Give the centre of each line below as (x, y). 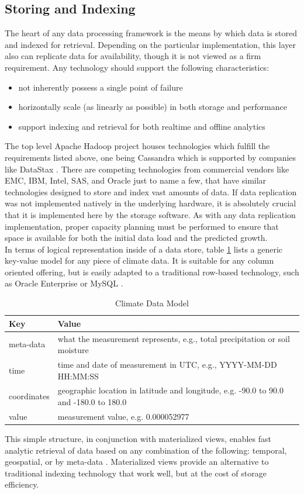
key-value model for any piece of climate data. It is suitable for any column (139, 260)
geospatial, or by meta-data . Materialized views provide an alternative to (137, 462)
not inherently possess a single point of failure (101, 87)
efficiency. (22, 484)
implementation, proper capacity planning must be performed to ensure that (142, 226)
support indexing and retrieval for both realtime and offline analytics (142, 126)
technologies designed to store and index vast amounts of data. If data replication (151, 191)
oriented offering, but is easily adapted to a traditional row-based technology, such (152, 272)
